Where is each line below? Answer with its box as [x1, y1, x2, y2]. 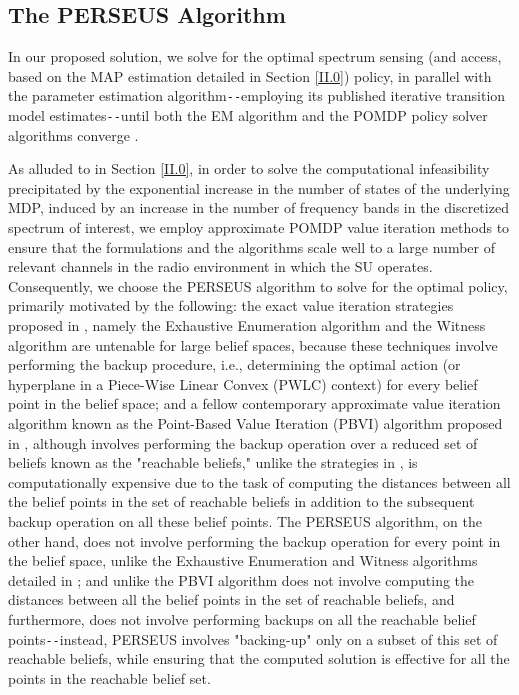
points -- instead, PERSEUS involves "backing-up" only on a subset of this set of [8, 628, 498, 649]
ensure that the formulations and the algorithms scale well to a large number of [8, 236, 495, 257]
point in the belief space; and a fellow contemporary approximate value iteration [8, 393, 501, 414]
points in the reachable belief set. [8, 667, 211, 688]
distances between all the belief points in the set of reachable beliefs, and [8, 589, 455, 610]
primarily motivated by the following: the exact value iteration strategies [8, 295, 454, 316]
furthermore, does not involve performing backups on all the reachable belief [8, 608, 476, 629]
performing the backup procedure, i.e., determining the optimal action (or [8, 354, 461, 375]
